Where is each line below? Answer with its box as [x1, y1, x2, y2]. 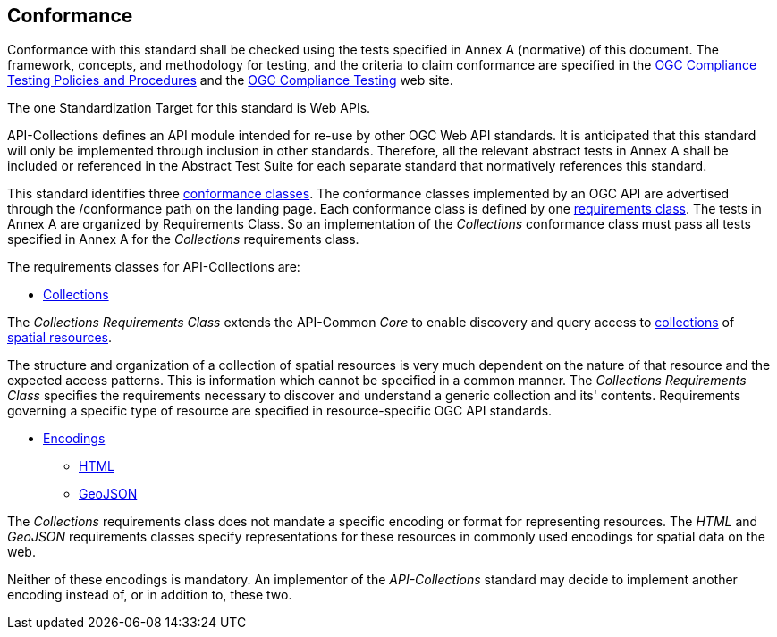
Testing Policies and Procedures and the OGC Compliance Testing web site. [7, 72, 453, 88]
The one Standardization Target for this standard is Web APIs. [7, 100, 371, 116]
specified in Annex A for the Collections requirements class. [7, 231, 359, 247]
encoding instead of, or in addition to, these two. [7, 587, 292, 603]
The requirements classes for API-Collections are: [7, 259, 300, 275]
